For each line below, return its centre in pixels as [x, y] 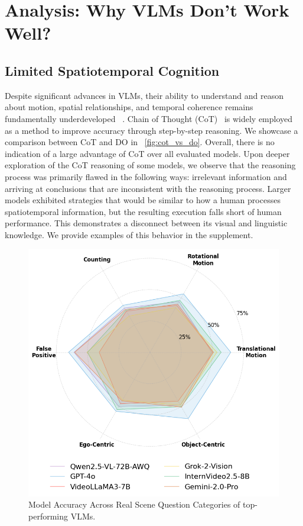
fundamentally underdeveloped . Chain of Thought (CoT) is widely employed [149, 118]
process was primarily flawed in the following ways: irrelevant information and [146, 176]
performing [48, 516]
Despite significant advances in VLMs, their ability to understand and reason [144, 95]
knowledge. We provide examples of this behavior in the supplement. [129, 234]
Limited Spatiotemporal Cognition [112, 70]
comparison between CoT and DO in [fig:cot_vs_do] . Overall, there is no [140, 142]
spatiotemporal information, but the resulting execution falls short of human [143, 211]
